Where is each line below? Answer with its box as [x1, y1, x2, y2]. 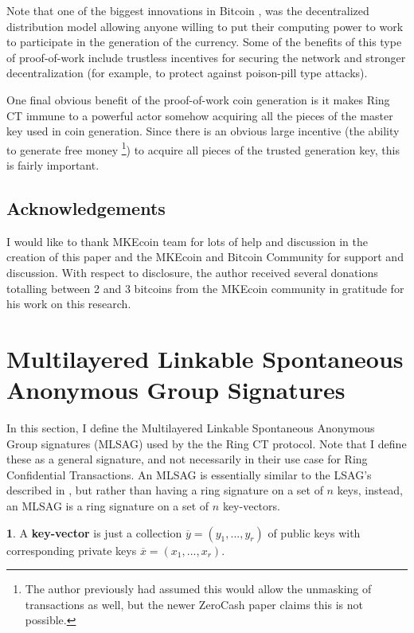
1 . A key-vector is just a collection [6, 524, 182, 541]
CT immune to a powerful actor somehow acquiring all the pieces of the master [6, 107, 393, 123]
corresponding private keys [6, 541, 137, 558]
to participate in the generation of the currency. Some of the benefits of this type [6, 33, 402, 50]
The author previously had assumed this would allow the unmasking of [25, 580, 372, 597]
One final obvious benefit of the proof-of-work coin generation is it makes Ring [6, 91, 390, 107]
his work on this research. [6, 295, 131, 312]
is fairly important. [6, 157, 100, 173]
